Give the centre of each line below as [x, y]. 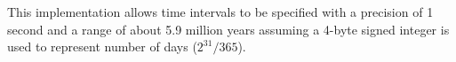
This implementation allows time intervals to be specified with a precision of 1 [220, 12]
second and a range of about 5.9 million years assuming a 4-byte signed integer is [228, 29]
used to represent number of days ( [102, 46]
